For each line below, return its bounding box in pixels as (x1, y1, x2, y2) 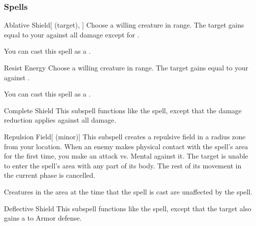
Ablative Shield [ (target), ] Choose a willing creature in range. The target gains (4, 20, 244, 30)
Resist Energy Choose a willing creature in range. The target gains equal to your (4, 63, 249, 72)
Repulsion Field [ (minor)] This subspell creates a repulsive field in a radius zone (4, 131, 246, 141)
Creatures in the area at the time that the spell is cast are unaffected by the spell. (4, 186, 253, 196)
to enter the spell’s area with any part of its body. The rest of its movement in (4, 160, 242, 170)
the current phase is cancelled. (4, 170, 95, 180)
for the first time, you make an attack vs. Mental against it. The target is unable (4, 151, 249, 161)
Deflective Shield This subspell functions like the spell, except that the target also (4, 203, 252, 213)
